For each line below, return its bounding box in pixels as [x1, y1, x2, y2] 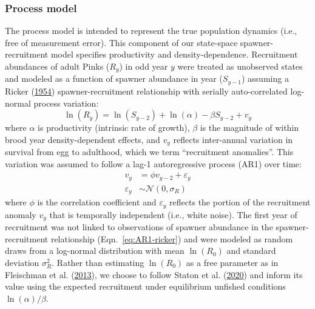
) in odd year [119, 60, 168, 72]
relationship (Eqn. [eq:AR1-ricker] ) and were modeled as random [50, 232, 293, 245]
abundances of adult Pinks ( [5, 60, 110, 72]
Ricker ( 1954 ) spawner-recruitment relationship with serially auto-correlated [5, 84, 288, 97]
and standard [226, 244, 276, 257]
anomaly [5, 208, 36, 221]
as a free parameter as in [186, 256, 279, 268]
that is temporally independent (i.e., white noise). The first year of [49, 208, 297, 221]
